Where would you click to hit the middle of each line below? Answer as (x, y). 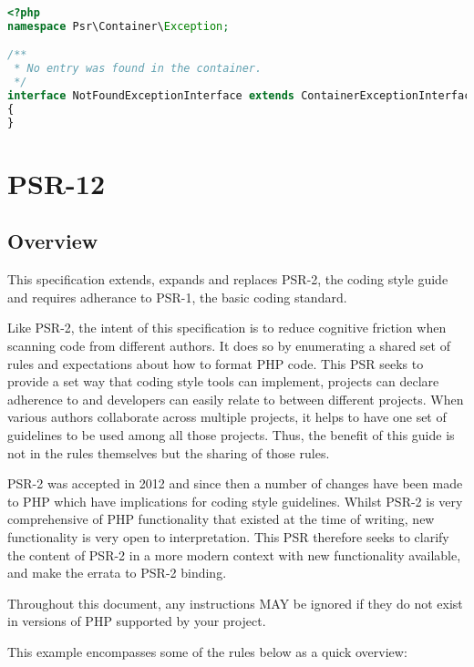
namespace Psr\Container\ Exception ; (118, 26)
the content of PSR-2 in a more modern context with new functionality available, (234, 554)
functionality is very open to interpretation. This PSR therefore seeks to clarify (228, 536)
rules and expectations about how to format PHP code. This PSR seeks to (216, 363)
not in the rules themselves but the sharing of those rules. (169, 452)
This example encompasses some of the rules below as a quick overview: (207, 651)
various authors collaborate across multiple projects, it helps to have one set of (227, 417)
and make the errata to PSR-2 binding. (117, 573)
